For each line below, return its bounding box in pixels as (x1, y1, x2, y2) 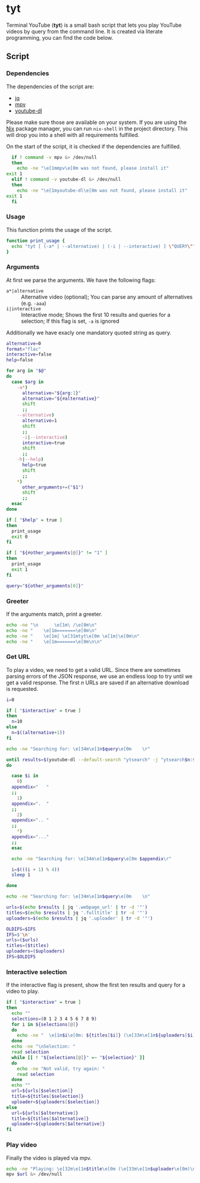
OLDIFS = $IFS (6, 926, 36, 932)
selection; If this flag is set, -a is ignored (21, 317, 120, 325)
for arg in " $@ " (6, 368, 46, 374)
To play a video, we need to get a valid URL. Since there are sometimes (6, 666, 181, 673)
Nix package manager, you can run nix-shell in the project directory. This (6, 124, 188, 132)
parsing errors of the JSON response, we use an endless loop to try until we (6, 673, 193, 680)
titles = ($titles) (6, 943, 49, 949)
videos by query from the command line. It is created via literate (6, 27, 163, 35)
